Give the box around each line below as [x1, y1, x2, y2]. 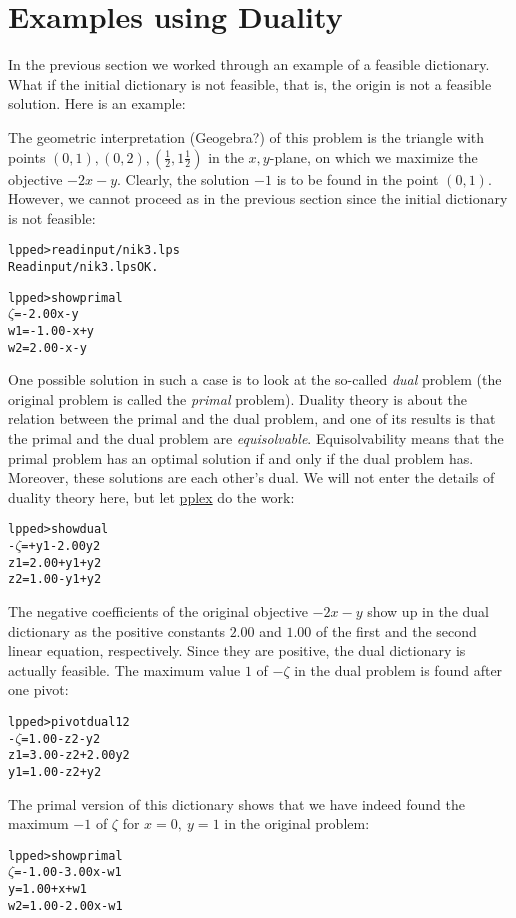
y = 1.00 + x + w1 [8, 882, 87, 897]
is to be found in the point [276, 168, 439, 189]
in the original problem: [224, 813, 370, 834]
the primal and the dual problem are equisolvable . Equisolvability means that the [8, 428, 504, 448]
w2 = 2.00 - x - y [8, 340, 87, 355]
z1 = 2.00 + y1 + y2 [8, 555, 102, 570]
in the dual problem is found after [294, 659, 503, 680]
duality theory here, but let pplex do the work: [8, 486, 295, 507]
